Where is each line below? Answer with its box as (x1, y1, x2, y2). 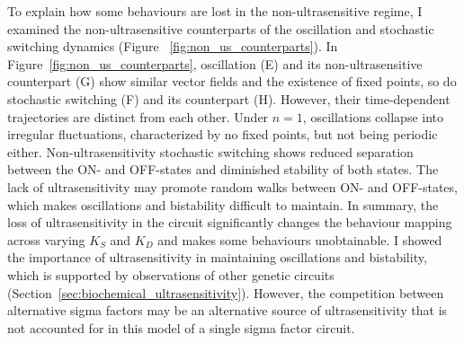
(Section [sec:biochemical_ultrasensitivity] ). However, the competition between (7, 283, 444, 302)
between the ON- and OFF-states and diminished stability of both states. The (7, 160, 439, 179)
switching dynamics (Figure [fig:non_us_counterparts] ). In (7, 37, 338, 56)
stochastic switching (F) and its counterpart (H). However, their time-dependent (7, 89, 451, 108)
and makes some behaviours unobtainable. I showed (157, 230, 442, 249)
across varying (7, 230, 85, 249)
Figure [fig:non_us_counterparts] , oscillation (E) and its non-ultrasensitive (7, 54, 423, 73)
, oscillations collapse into (302, 107, 444, 126)
